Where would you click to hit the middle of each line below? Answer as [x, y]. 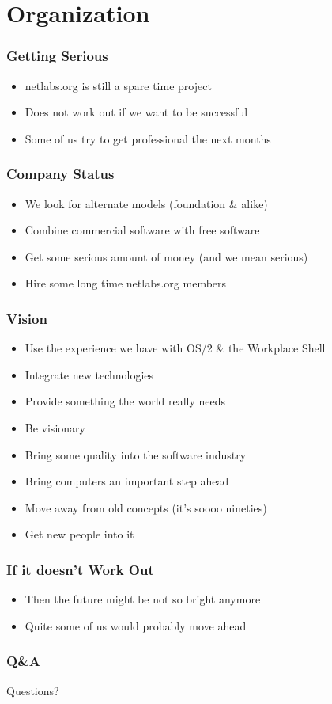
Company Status [60, 174]
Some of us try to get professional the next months [148, 138]
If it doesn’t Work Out [80, 569]
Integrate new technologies [89, 374]
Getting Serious [57, 56]
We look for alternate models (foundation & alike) [146, 203]
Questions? [33, 690]
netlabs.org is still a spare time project [118, 85]
